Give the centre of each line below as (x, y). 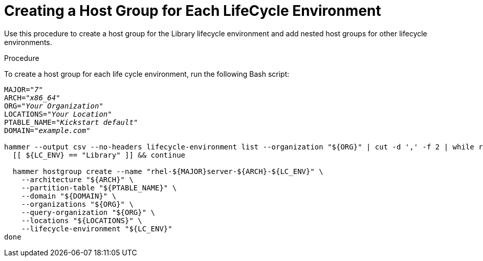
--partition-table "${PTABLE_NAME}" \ (99, 188)
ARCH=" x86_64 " (32, 97)
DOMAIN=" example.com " (47, 130)
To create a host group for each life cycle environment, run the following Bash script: (147, 74)
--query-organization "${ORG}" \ (88, 212)
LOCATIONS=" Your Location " (58, 114)
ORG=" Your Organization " (54, 106)
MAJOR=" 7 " (24, 89)
